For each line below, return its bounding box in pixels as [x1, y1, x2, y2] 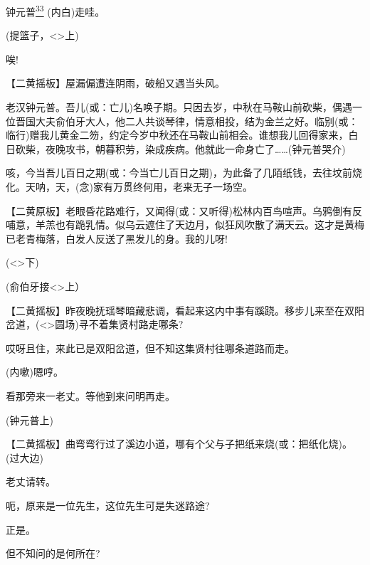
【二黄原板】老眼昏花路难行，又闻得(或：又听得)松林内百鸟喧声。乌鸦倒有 [6, 203, 352, 218]
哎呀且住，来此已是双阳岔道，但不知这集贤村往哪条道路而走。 [6, 340, 295, 355]
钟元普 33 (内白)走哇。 [6, 2, 105, 19]
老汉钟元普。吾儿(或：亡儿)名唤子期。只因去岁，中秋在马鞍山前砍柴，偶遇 [6, 100, 352, 115]
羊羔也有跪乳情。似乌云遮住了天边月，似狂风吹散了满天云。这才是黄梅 [35, 217, 364, 232]
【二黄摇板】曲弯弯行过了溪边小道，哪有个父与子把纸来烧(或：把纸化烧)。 [6, 436, 352, 451]
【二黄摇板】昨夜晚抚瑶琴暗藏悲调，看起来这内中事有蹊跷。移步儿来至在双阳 [6, 302, 364, 317]
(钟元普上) [6, 412, 53, 427]
